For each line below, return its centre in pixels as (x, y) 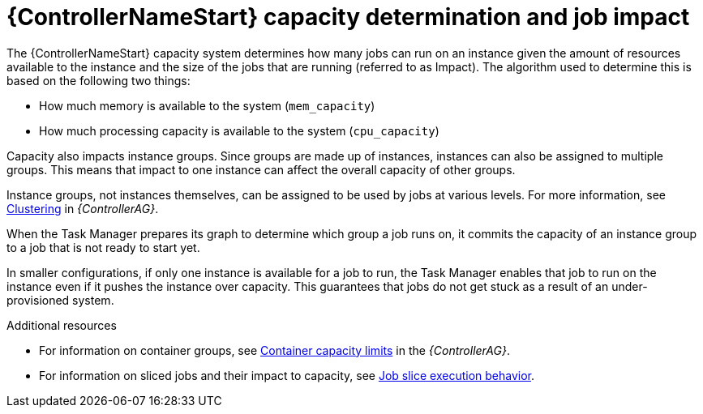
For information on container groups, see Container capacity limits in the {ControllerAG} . (274, 350)
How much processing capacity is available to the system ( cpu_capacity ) (239, 130)
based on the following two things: (99, 80)
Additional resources (62, 325)
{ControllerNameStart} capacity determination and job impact (348, 17)
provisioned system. (60, 300)
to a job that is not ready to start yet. (103, 247)
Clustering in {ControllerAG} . (83, 208)
